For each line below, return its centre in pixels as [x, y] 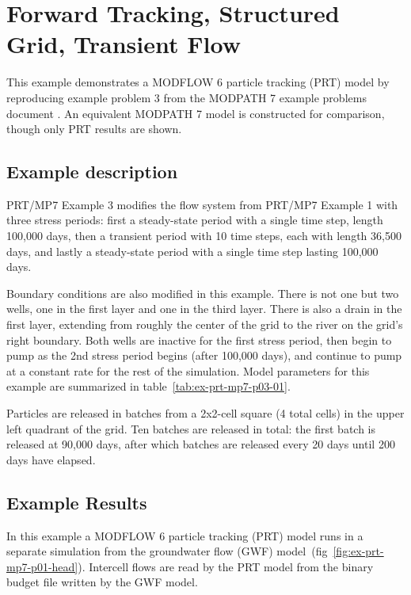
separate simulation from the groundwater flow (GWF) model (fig [167, 551]
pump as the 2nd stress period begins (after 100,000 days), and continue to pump [204, 355]
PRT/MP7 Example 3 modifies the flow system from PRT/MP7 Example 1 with [202, 204]
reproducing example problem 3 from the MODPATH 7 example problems [186, 97]
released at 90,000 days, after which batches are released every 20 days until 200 [201, 444]
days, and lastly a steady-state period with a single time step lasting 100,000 [192, 251]
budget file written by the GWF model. [102, 582]
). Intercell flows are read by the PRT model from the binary [226, 566]
